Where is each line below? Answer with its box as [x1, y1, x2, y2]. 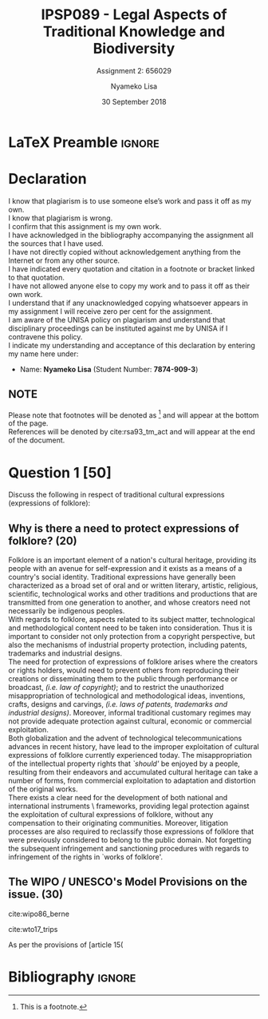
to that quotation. [8, 272, 65, 282]
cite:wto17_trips [8, 924, 58, 934]
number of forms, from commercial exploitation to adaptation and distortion [8, 776, 257, 786]
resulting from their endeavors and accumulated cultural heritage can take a [8, 767, 258, 777]
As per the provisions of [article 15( [8, 940, 124, 950]
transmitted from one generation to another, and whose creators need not [8, 597, 251, 608]
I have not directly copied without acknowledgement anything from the [8, 247, 241, 256]
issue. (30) [8, 888, 64, 902]
